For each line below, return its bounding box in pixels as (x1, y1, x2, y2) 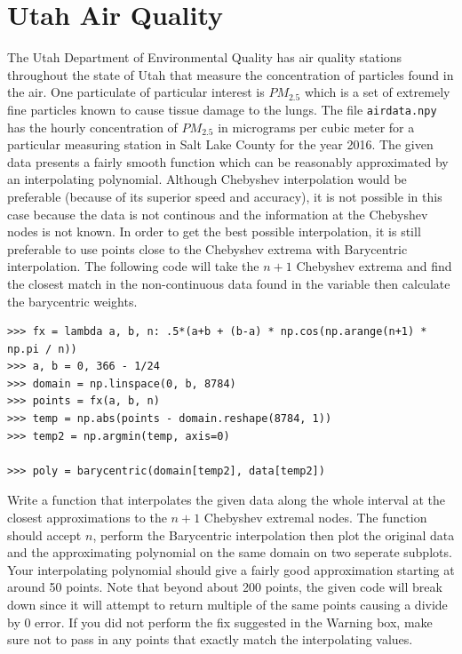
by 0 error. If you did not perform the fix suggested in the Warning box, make (7, 612, 433, 631)
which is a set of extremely (304, 83, 450, 101)
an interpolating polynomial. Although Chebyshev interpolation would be (7, 170, 407, 188)
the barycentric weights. (7, 291, 138, 310)
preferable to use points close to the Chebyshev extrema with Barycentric (7, 239, 408, 258)
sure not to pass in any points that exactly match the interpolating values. (7, 630, 413, 649)
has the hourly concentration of (7, 117, 178, 136)
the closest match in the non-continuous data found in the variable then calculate (7, 274, 450, 292)
